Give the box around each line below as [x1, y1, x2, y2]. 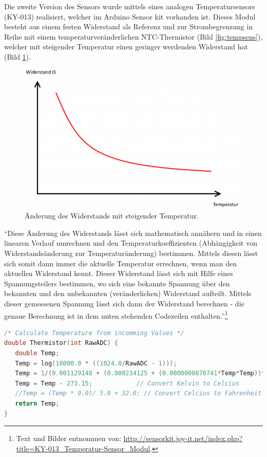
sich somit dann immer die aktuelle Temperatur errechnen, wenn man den [4, 258, 237, 268]
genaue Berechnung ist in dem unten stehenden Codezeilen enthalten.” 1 [4, 308, 228, 321]
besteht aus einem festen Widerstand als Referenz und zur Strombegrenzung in [4, 21, 253, 32]
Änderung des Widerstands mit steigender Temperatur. [25, 210, 199, 221]
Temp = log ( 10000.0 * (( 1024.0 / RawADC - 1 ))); [15, 359, 177, 367]
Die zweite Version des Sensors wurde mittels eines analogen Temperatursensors [4, 1, 255, 11]
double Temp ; [15, 350, 60, 357]
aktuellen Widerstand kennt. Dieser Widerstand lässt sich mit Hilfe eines [4, 268, 233, 279]
